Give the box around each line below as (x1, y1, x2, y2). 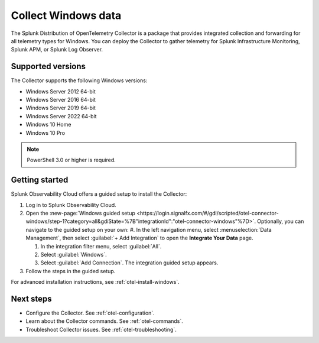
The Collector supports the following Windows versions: (11, 77, 148, 84)
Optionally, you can (257, 218, 304, 225)
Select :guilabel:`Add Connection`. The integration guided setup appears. (40, 259, 219, 266)
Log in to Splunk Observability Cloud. (25, 201, 116, 208)
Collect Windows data (11, 9, 122, 22)
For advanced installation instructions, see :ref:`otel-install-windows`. (11, 279, 180, 286)
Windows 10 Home (25, 121, 71, 128)
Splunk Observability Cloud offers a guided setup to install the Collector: (11, 190, 187, 198)
